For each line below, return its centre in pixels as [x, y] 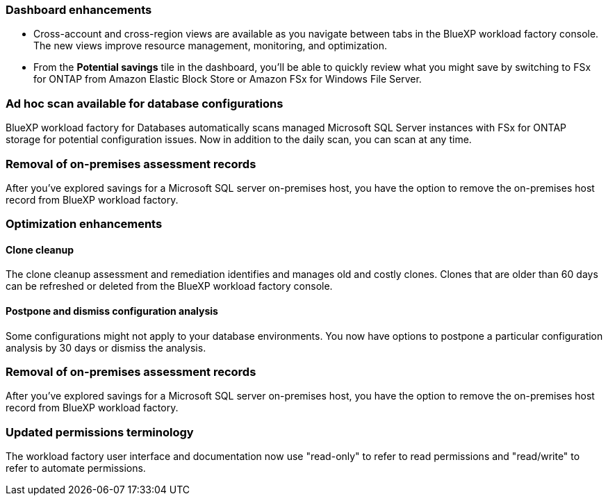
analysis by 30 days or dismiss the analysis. [106, 347]
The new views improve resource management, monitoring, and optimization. [210, 46]
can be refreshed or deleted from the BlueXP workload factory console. [169, 286]
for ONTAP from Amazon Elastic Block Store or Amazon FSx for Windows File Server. [228, 79]
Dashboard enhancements [79, 10]
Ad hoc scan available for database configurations [145, 103]
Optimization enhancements [84, 224]
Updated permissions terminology [100, 432]
